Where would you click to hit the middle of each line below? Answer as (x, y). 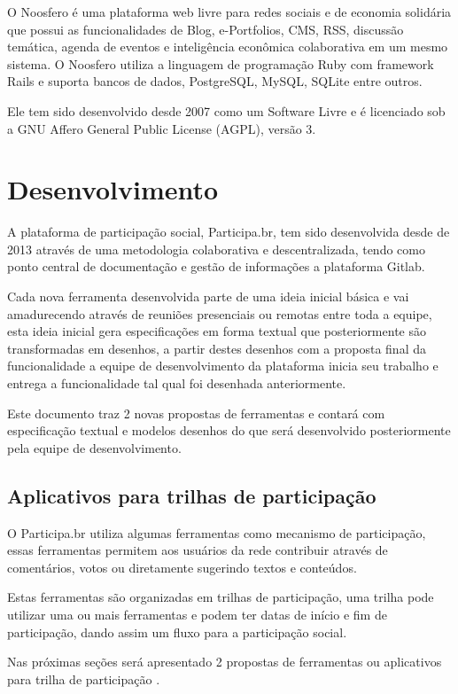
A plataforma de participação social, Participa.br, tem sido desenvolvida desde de (229, 232)
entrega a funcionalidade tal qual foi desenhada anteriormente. (177, 383)
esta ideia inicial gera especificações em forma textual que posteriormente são (217, 331)
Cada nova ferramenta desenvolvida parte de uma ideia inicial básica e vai (208, 296)
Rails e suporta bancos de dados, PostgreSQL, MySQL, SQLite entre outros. (215, 81)
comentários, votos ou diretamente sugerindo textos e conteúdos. (182, 567)
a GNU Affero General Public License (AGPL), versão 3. (162, 128)
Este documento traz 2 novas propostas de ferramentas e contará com (196, 413)
